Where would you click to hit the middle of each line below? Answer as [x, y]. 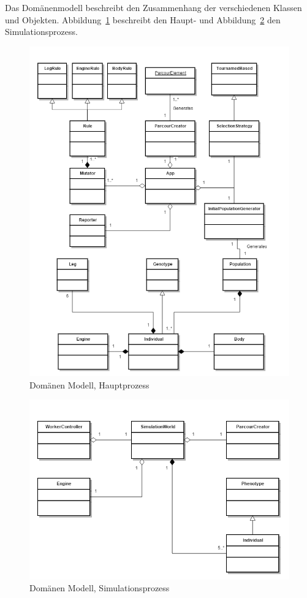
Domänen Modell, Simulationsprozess [100, 588]
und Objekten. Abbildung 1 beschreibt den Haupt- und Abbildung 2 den [143, 19]
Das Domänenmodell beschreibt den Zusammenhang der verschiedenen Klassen [153, 7]
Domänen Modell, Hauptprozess [89, 384]
